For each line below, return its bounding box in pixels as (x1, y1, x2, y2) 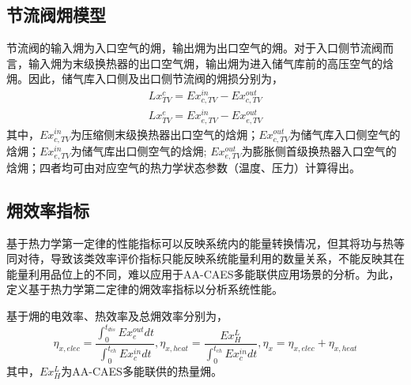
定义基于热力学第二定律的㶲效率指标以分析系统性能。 (6, 281, 283, 297)
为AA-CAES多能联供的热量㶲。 (61, 363, 222, 379)
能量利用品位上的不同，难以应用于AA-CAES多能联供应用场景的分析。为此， (6, 265, 400, 282)
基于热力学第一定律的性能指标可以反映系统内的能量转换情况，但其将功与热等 (6, 234, 405, 251)
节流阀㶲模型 (6, 2, 106, 27)
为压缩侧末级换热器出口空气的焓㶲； (70, 125, 259, 142)
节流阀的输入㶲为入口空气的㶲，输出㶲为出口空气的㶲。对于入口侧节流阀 (6, 39, 383, 56)
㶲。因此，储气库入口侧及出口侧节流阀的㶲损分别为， (6, 70, 283, 87)
